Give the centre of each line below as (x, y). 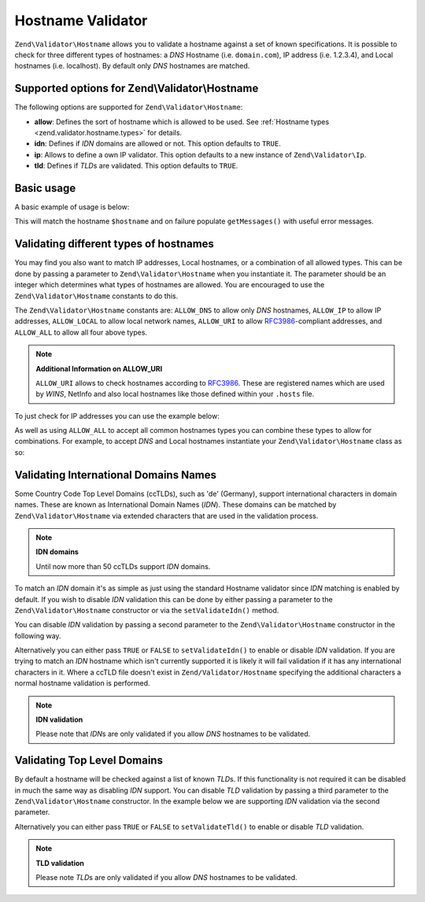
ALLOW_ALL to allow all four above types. (81, 332)
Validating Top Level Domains (89, 761)
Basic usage (45, 188)
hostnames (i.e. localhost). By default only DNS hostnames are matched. (132, 66)
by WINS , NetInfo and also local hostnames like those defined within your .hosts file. (175, 394)
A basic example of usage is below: (72, 207)
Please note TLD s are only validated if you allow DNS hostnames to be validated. (167, 878)
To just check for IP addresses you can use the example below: (117, 416)
